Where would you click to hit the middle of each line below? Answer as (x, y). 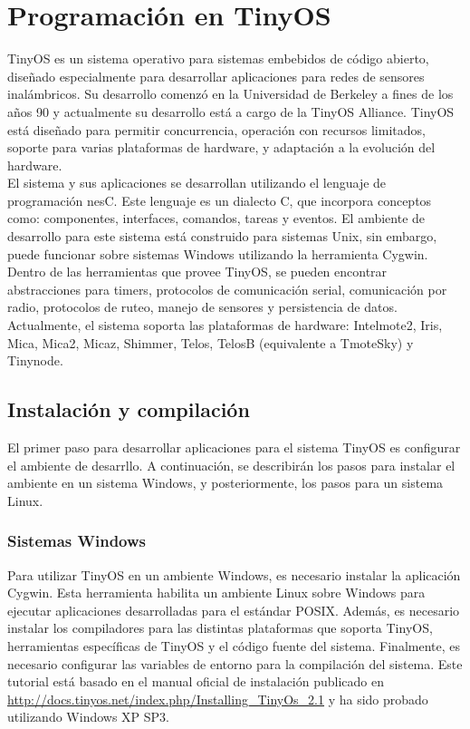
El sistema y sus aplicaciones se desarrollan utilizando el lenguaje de (197, 183)
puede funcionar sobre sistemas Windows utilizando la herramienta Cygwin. (218, 253)
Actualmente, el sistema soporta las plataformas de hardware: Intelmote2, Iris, (225, 325)
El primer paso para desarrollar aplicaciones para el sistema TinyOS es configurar (234, 447)
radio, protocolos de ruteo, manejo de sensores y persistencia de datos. (202, 307)
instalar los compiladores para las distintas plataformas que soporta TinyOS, (220, 628)
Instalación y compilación (129, 409)
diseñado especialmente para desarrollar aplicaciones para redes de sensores (216, 76)
